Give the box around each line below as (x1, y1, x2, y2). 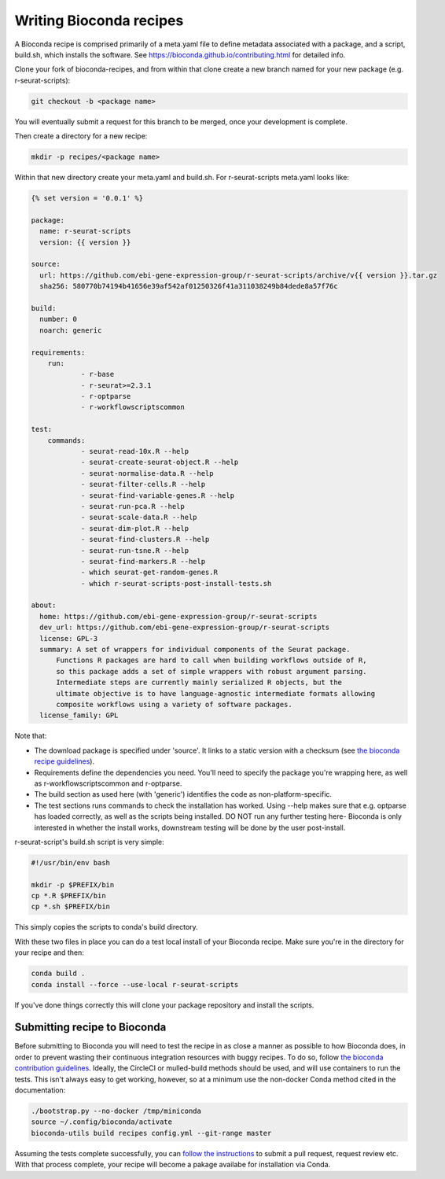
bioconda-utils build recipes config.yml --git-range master (31, 1129, 272, 1137)
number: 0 (39, 315, 78, 324)
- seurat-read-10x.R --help (80, 447, 189, 456)
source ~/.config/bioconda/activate (31, 1118, 173, 1126)
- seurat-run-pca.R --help (80, 502, 185, 510)
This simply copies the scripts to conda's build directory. (14, 923, 198, 932)
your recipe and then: (14, 948, 84, 957)
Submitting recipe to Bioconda (14, 1021, 167, 1034)
